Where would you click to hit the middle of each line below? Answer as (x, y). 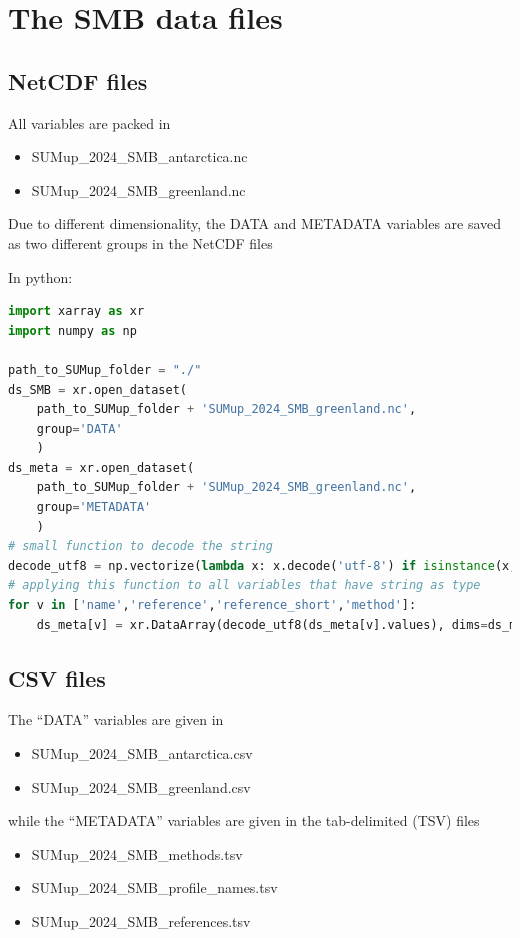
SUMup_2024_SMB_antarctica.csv (142, 753)
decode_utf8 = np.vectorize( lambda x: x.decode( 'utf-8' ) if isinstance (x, (262, 565)
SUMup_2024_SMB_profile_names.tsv (154, 887)
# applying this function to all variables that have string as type (244, 585)
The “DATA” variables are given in (116, 719)
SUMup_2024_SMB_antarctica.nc (139, 156)
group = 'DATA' (79, 428)
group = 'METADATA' (94, 507)
